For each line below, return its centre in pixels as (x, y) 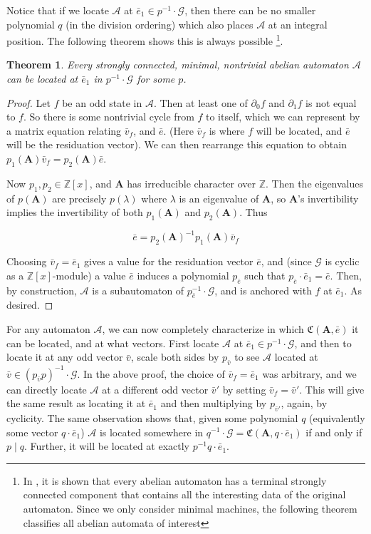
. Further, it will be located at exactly (107, 446)
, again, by (304, 403)
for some (156, 79)
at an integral (298, 24)
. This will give (332, 389)
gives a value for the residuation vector (169, 261)
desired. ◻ (30, 305)
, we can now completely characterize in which (203, 329)
